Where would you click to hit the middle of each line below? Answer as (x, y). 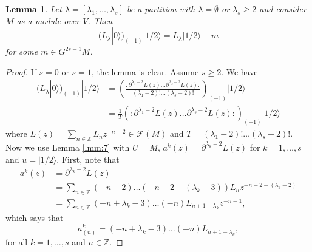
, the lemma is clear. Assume (145, 71)
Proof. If (21, 71)
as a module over (48, 20)
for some (22, 51)
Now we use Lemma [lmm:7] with (68, 147)
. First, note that (88, 159)
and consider (283, 9)
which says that (35, 218)
